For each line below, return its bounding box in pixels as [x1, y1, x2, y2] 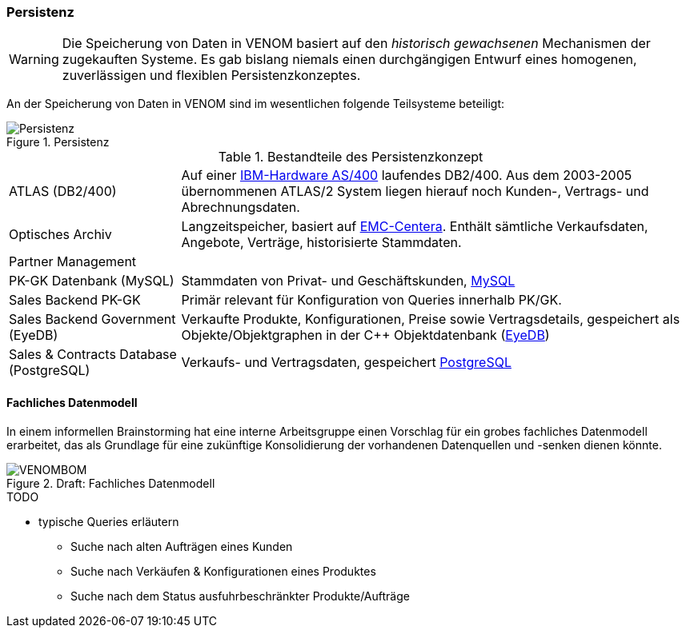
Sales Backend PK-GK [9, 292, 141, 309]
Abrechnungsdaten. [181, 199, 300, 216]
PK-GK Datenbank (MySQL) [9, 273, 175, 289]
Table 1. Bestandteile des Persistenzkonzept [218, 149, 483, 165]
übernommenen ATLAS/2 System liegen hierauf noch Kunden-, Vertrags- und [181, 183, 649, 200]
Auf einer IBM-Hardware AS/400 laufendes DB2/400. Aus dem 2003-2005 [181, 167, 632, 184]
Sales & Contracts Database [9, 346, 177, 363]
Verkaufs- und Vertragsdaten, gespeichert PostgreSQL [181, 354, 511, 371]
